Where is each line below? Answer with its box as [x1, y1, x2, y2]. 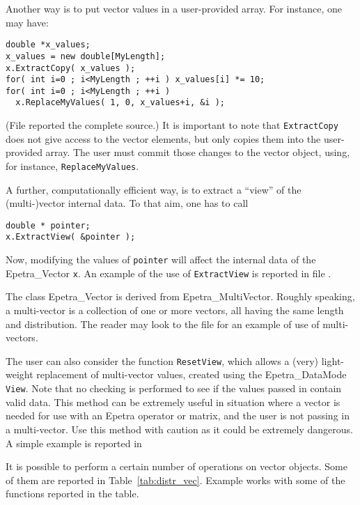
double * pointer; [6, 220, 91, 231]
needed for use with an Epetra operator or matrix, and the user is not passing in [6, 408, 350, 423]
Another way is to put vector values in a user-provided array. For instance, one [6, 1, 342, 15]
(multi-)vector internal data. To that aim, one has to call [6, 196, 249, 210]
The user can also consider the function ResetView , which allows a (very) [6, 353, 319, 368]
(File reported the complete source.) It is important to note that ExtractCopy [6, 118, 338, 132]
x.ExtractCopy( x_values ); [6, 63, 136, 73]
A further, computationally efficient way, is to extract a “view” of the [6, 182, 302, 196]
